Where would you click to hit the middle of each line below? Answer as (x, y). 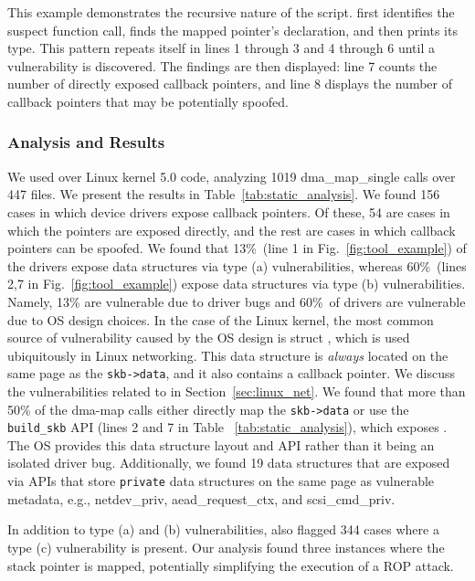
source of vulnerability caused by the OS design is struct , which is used (209, 338)
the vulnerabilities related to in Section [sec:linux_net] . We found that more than (237, 391)
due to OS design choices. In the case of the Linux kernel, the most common (221, 319)
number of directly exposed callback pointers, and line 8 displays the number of (230, 84)
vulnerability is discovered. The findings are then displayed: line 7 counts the (222, 65)
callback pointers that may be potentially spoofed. (148, 101)
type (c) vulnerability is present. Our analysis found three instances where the (226, 547)
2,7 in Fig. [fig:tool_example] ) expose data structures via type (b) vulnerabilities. (237, 284)
